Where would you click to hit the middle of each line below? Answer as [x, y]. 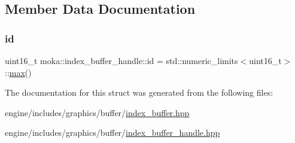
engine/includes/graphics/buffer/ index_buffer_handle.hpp [112, 133]
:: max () [18, 72]
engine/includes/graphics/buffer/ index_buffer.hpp [97, 112]
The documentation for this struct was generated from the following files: [139, 92]
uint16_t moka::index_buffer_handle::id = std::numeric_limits [121, 60]
